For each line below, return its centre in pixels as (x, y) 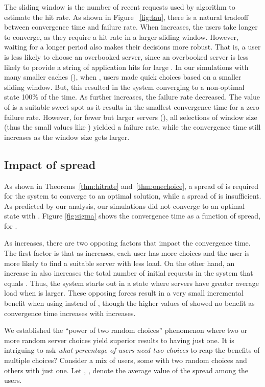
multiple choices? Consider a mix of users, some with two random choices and (126, 360)
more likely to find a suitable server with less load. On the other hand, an (119, 263)
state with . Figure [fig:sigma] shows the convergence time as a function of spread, (132, 216)
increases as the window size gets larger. (67, 137)
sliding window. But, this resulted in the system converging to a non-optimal (124, 87)
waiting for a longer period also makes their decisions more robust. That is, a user (132, 47)
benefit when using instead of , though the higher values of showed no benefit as (129, 303)
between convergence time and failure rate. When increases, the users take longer (131, 27)
